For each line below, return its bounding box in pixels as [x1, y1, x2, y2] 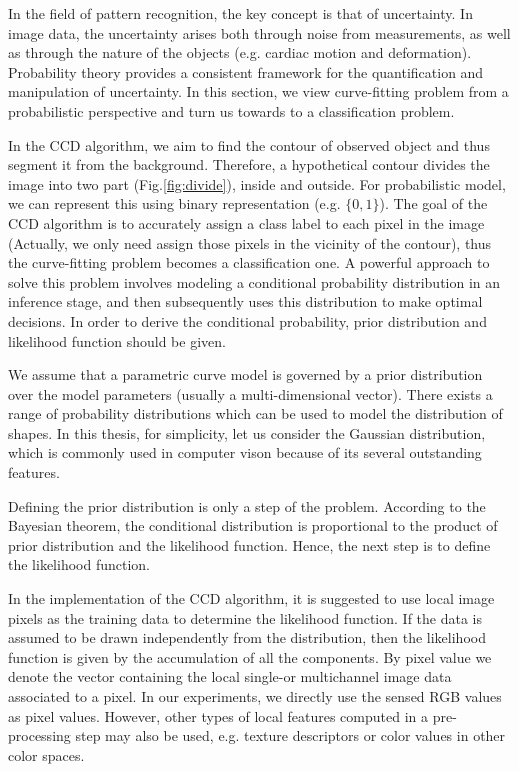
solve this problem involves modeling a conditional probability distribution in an [8, 271, 501, 292]
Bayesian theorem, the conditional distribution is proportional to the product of [8, 515, 498, 536]
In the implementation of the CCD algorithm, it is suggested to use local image [8, 588, 495, 609]
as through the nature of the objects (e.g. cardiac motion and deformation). [8, 42, 472, 63]
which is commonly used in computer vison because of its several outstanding [8, 442, 482, 463]
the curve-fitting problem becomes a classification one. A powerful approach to [8, 252, 490, 273]
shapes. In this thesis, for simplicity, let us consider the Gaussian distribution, [8, 422, 486, 443]
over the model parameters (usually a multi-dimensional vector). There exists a [8, 383, 493, 404]
